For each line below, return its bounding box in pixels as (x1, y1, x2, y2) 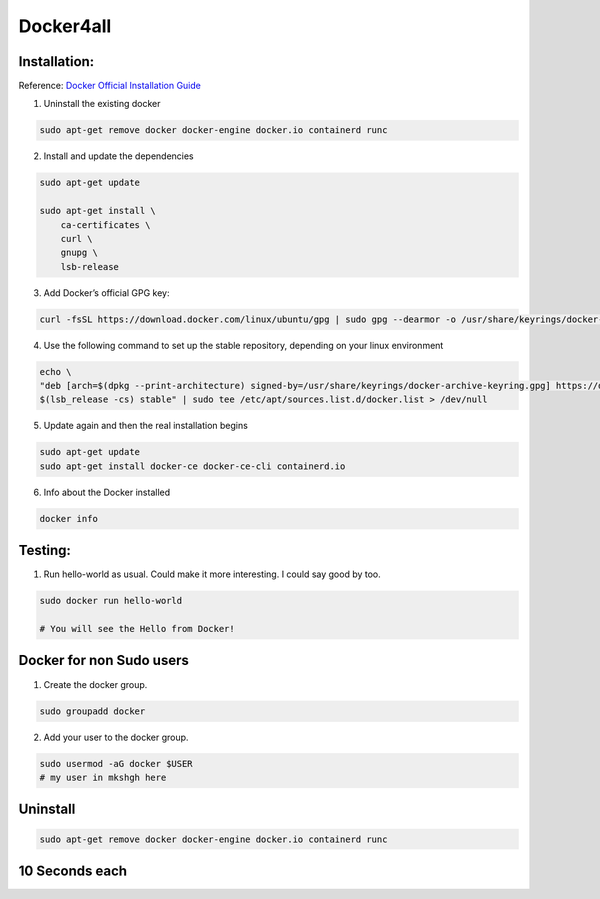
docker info (39, 513, 99, 524)
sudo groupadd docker (39, 705, 146, 717)
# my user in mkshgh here (39, 771, 167, 783)
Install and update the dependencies (43, 150, 194, 162)
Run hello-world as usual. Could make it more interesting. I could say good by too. (43, 568, 382, 580)
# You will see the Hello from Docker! (39, 623, 235, 635)
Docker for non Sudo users (18, 652, 190, 669)
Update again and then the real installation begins (43, 420, 249, 432)
